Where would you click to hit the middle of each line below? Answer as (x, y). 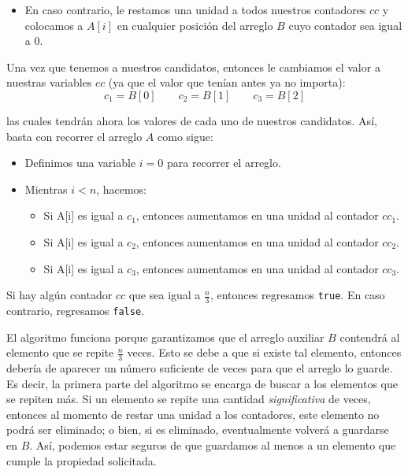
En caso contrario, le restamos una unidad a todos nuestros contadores (195, 9)
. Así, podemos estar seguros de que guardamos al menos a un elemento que (213, 445)
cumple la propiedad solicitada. (82, 460)
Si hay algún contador (59, 295)
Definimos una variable (80, 163)
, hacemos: (121, 189)
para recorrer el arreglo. (224, 163)
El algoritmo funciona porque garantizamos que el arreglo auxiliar (165, 337)
